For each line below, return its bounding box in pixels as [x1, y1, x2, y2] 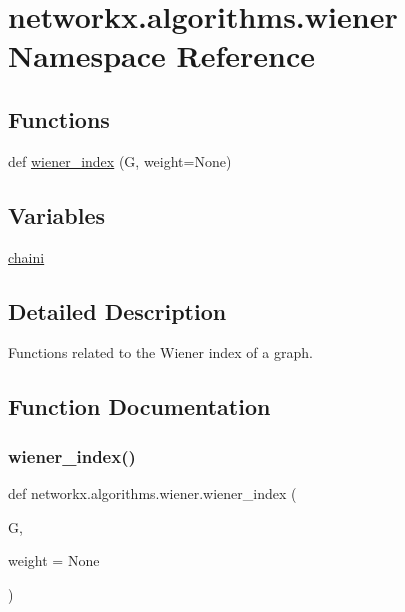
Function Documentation [8, 391, 271, 422]
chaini [8, 246, 45, 267]
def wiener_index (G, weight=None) [8, 150, 232, 171]
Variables [8, 199, 106, 230]
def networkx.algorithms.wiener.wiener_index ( [8, 482, 297, 503]
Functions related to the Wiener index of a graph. [8, 342, 313, 363]
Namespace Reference [8, 35, 315, 76]
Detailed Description [8, 295, 227, 326]
